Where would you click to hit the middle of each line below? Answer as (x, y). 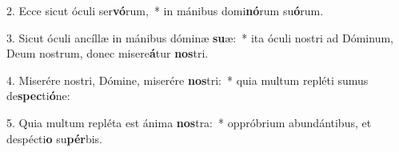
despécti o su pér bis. (55, 138)
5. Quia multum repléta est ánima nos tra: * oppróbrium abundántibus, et (189, 122)
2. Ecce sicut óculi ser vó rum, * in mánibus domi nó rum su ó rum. (165, 10)
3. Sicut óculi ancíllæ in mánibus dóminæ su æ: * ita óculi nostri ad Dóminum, (200, 37)
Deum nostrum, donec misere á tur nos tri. (108, 53)
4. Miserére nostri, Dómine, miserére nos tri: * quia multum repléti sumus (188, 80)
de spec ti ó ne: (38, 96)
